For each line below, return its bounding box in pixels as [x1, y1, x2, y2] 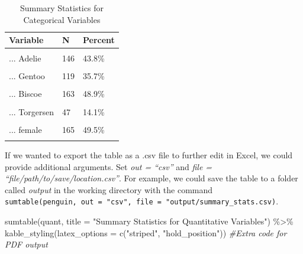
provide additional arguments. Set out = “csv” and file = [5, 160, 212, 172]
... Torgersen [9, 105, 54, 118]
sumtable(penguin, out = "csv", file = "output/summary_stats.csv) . [5, 195, 279, 207]
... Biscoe [9, 87, 42, 100]
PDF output [5, 238, 48, 250]
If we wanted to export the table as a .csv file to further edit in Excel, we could [5, 149, 293, 161]
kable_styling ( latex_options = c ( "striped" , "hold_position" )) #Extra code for [5, 226, 287, 239]
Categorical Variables [23, 13, 101, 25]
